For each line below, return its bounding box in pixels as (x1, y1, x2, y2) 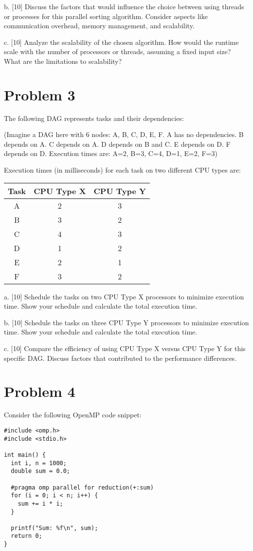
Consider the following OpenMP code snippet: (4, 410, 142, 420)
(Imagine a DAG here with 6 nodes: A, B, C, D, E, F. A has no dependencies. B (4, 129, 244, 139)
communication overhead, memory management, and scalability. (4, 20, 195, 31)
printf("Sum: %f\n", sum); (11, 524, 98, 531)
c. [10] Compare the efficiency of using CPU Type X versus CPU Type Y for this (4, 343, 246, 354)
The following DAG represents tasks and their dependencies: (4, 113, 184, 123)
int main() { (4, 451, 46, 458)
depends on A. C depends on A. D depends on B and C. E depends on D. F (4, 138, 231, 149)
